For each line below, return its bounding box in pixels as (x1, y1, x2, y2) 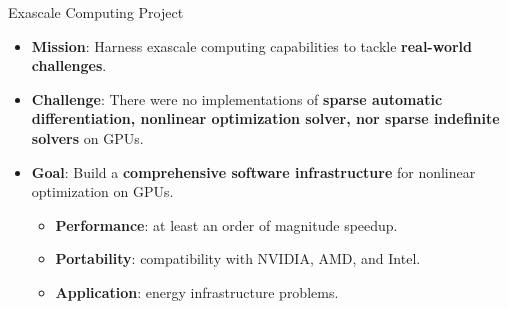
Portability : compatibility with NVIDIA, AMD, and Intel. (55, 248, 421, 269)
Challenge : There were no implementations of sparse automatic (31, 88, 443, 109)
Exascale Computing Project (8, 2, 184, 22)
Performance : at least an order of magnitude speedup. (55, 214, 398, 235)
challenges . (31, 55, 107, 76)
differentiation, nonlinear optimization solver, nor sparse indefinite (31, 108, 500, 129)
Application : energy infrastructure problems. (55, 281, 339, 302)
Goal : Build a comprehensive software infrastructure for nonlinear (31, 161, 476, 182)
